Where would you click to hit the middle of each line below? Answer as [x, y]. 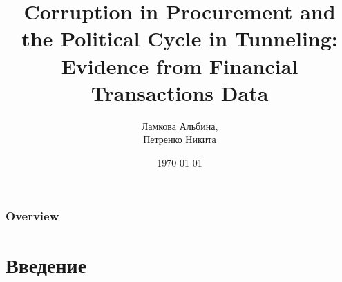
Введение [46, 264]
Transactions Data [180, 92]
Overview [32, 216]
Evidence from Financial [180, 65]
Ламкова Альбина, [180, 125]
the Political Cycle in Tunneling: [180, 38]
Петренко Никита [180, 139]
